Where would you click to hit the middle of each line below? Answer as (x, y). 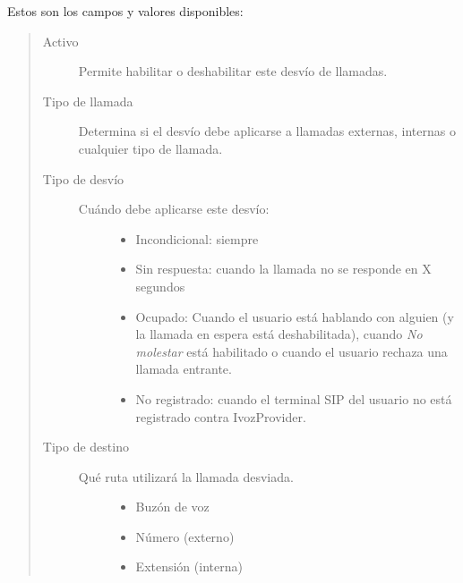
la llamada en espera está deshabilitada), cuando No (279, 334)
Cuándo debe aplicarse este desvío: (174, 209)
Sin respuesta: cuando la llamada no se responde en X (283, 269)
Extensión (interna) (189, 566)
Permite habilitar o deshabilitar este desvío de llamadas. (233, 71)
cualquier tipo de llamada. (150, 148)
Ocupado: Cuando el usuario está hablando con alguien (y (295, 316)
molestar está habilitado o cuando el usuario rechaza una (292, 351)
